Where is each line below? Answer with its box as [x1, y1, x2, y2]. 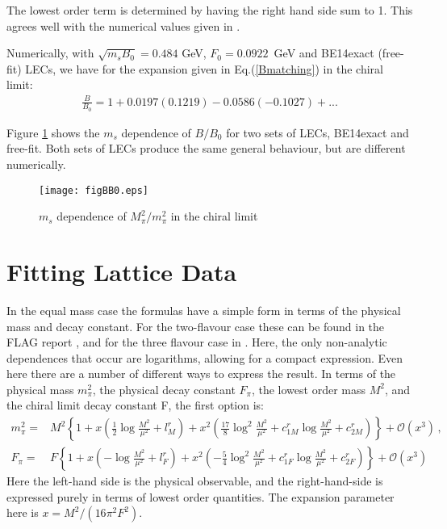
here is [6, 504, 39, 521]
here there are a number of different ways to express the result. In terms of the [6, 365, 396, 382]
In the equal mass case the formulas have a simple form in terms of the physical [6, 301, 401, 318]
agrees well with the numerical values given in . [6, 17, 240, 34]
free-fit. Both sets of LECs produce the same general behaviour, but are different [6, 140, 406, 157]
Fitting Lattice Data [6, 254, 237, 288]
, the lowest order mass [251, 380, 366, 397]
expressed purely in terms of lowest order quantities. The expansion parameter [6, 488, 395, 505]
